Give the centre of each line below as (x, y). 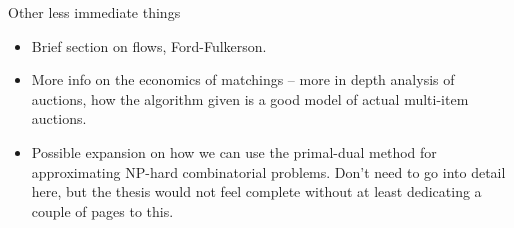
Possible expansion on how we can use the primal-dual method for (234, 151)
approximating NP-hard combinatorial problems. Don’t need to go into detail (268, 171)
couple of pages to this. (102, 210)
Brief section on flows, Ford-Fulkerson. (149, 45)
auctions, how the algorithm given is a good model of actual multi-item (250, 98)
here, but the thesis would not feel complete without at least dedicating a (256, 191)
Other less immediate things (94, 12)
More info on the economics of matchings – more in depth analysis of (243, 79)
